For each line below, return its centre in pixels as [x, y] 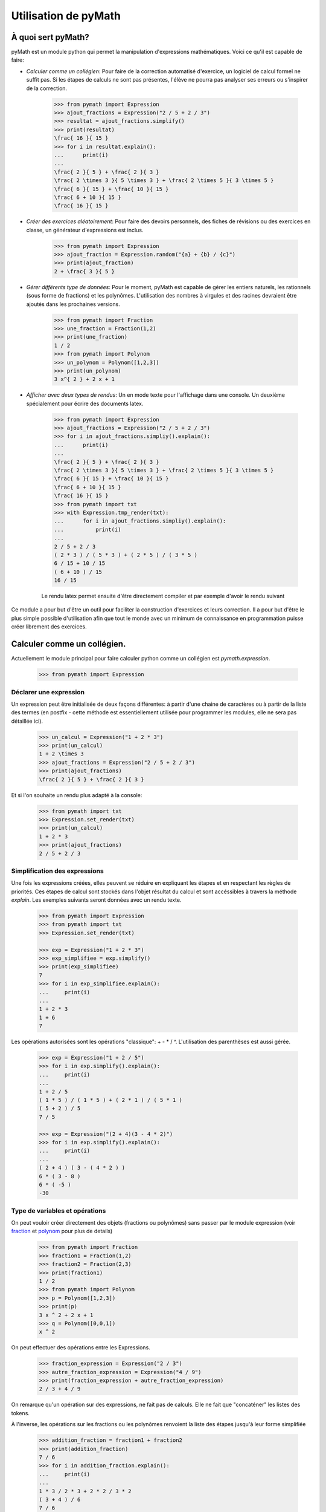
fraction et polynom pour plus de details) [62, 1231]
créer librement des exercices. [49, 627]
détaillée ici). [27, 721]
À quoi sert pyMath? [50, 37]
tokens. [21, 1413]
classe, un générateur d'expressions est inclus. [85, 230]
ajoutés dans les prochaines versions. [73, 304]
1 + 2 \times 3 [61, 754]
